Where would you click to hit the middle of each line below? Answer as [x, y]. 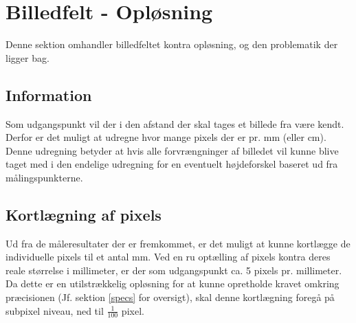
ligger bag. [27, 57]
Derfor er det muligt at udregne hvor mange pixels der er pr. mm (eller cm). [166, 137]
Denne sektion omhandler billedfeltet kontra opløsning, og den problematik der [172, 44]
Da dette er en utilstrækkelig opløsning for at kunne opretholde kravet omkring [173, 283]
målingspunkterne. [44, 177]
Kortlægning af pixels [84, 214]
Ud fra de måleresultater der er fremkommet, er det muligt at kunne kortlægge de [178, 243]
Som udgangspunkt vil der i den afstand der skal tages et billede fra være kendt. [175, 123]
